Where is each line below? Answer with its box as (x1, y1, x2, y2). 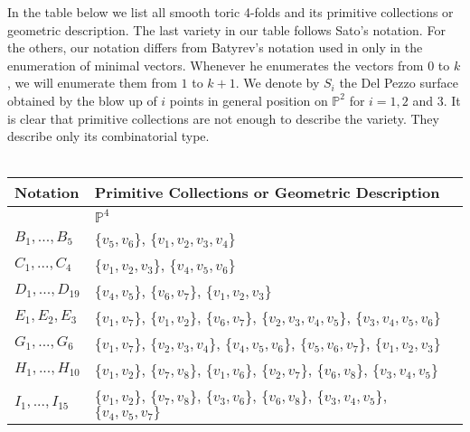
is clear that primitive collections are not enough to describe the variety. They (7, 108, 439, 127)
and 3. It (412, 90, 461, 109)
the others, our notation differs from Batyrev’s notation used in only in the (7, 38, 423, 57)
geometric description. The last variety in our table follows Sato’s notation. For (7, 20, 446, 39)
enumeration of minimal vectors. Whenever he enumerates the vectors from (7, 55, 424, 74)
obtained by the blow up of (7, 90, 157, 109)
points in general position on (169, 90, 328, 109)
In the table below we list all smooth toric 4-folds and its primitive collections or (7, 3, 454, 21)
